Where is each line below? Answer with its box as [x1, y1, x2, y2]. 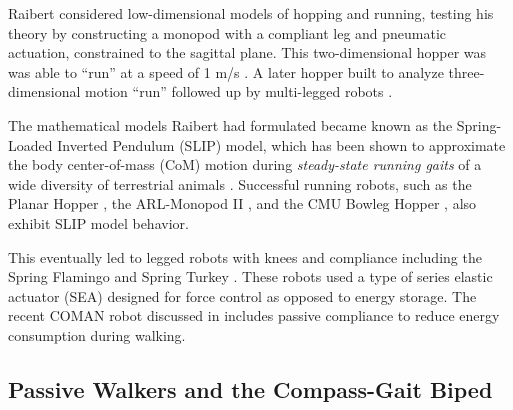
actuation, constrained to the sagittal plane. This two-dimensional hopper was [8, 42, 487, 63]
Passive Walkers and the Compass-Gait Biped [8, 373, 493, 404]
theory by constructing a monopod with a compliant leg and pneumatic [8, 22, 447, 43]
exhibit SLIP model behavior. [8, 212, 189, 233]
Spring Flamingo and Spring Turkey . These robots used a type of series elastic [8, 266, 493, 287]
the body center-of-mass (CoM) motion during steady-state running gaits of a [8, 154, 482, 175]
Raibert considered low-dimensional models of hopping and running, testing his [8, 3, 494, 23]
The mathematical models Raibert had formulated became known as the [8, 114, 453, 135]
